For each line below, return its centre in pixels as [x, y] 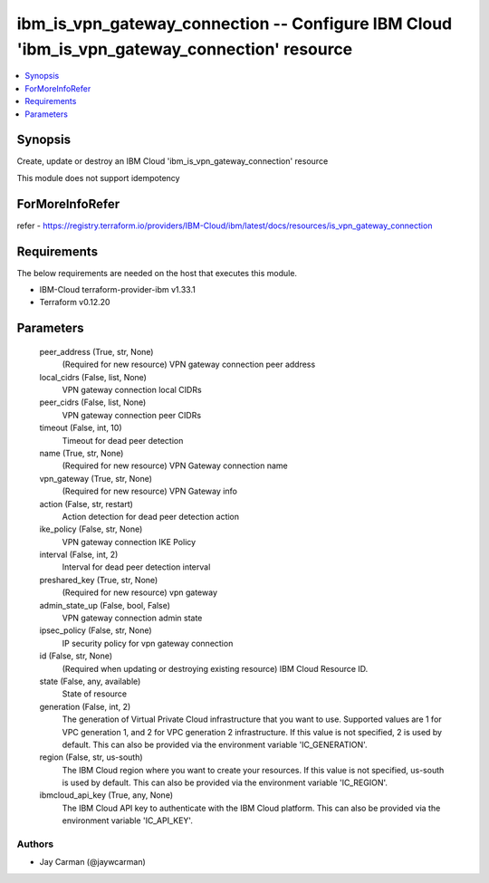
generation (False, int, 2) [85, 706]
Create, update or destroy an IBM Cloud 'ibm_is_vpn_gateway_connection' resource [173, 161]
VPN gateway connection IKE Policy [129, 542]
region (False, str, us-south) [91, 757]
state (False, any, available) [90, 681]
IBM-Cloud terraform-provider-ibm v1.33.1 [118, 290]
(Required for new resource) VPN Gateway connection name [175, 465]
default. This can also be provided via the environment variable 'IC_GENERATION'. [215, 744]
